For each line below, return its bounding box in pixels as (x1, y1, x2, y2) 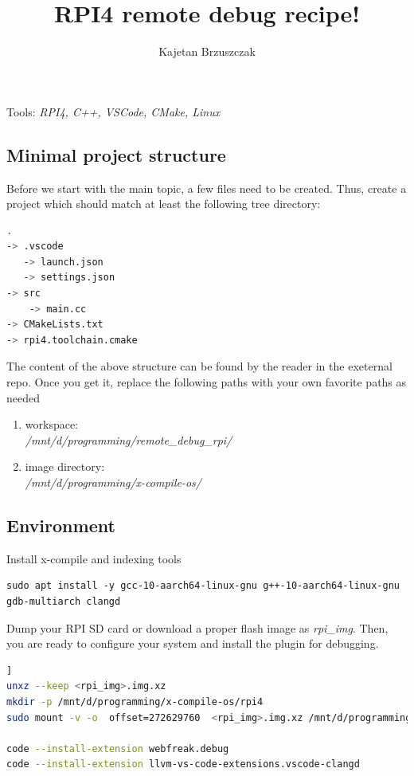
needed (6, 389, 40, 406)
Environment (6, 513, 115, 537)
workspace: (25, 416, 79, 433)
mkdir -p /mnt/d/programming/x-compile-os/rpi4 (6, 696, 264, 707)
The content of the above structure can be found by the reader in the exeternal (6, 358, 393, 374)
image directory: (25, 458, 105, 475)
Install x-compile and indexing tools (6, 550, 182, 566)
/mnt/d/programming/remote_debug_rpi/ (25, 431, 232, 448)
